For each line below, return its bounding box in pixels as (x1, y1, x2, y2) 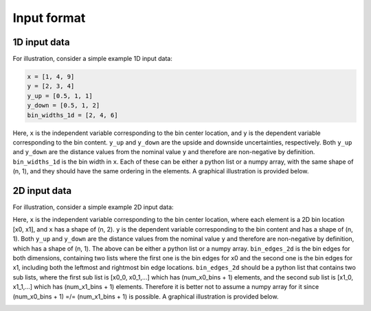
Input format (12, 10, 86, 25)
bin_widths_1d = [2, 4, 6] (27, 111, 118, 119)
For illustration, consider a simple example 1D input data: (12, 55, 173, 63)
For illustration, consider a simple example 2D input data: (12, 203, 175, 212)
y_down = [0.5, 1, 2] (27, 101, 100, 110)
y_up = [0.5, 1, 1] (27, 92, 93, 99)
